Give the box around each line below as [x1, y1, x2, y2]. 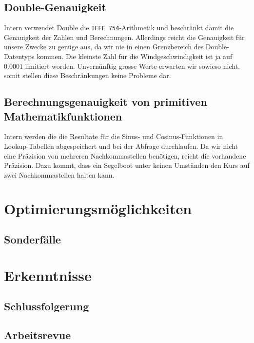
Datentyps [4, 51, 35, 61]
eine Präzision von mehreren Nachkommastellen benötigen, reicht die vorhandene [4, 150, 246, 161]
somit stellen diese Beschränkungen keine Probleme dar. [4, 70, 171, 81]
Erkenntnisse [4, 265, 92, 285]
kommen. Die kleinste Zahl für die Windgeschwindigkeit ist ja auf [37, 51, 233, 61]
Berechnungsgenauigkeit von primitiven [4, 94, 207, 109]
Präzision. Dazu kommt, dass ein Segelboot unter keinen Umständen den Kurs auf [4, 160, 250, 170]
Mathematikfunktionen [4, 108, 122, 123]
